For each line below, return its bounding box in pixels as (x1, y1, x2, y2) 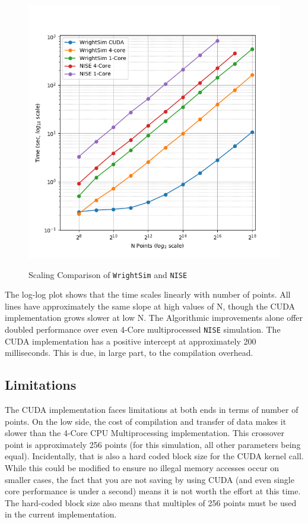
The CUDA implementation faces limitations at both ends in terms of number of (5, 403, 299, 415)
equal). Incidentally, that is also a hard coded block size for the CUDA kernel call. (5, 450, 304, 462)
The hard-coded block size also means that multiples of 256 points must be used (5, 496, 297, 509)
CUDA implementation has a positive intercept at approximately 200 (5, 334, 256, 347)
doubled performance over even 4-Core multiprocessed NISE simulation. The (5, 323, 281, 335)
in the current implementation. (5, 508, 117, 520)
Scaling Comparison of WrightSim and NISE (28, 268, 188, 280)
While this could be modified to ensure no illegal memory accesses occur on (5, 461, 280, 474)
